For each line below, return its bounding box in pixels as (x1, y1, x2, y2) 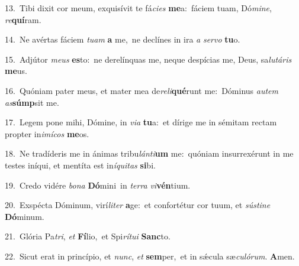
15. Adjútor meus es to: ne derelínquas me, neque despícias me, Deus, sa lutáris (5, 53, 292, 65)
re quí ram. (5, 13, 41, 25)
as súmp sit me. (5, 96, 59, 108)
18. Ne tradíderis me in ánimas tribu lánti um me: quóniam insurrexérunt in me (5, 147, 294, 160)
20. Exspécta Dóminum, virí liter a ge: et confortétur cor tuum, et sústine (5, 199, 271, 211)
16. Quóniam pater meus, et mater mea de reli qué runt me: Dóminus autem (5, 84, 278, 96)
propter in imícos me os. (5, 127, 89, 140)
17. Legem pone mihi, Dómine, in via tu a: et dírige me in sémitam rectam (5, 116, 277, 128)
